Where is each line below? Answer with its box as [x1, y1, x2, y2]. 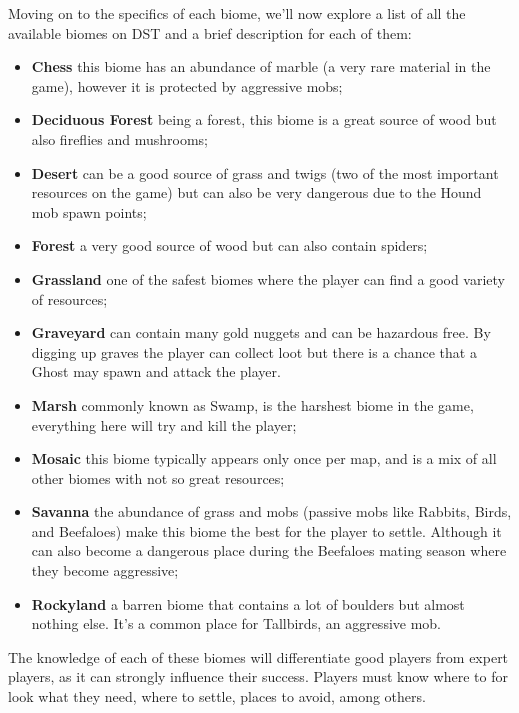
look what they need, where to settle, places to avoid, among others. [8, 686, 426, 707]
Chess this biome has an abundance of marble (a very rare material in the [31, 56, 491, 77]
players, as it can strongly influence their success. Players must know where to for [8, 666, 508, 687]
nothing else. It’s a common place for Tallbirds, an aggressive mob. [31, 613, 442, 634]
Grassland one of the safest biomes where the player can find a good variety [31, 268, 506, 289]
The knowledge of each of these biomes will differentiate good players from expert [8, 646, 509, 667]
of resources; [31, 288, 108, 309]
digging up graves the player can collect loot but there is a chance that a [31, 341, 477, 362]
